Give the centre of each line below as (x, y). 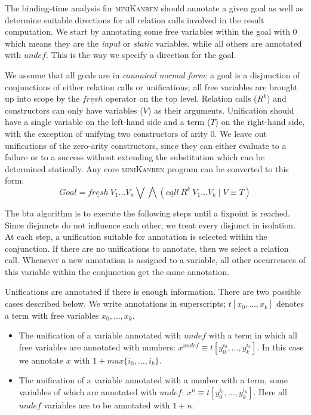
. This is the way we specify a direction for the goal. (141, 55)
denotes (290, 303)
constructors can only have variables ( (74, 110)
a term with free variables (52, 315)
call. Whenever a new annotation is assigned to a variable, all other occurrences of (155, 260)
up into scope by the (42, 98)
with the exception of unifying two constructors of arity (106, 133)
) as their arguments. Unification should (221, 110)
